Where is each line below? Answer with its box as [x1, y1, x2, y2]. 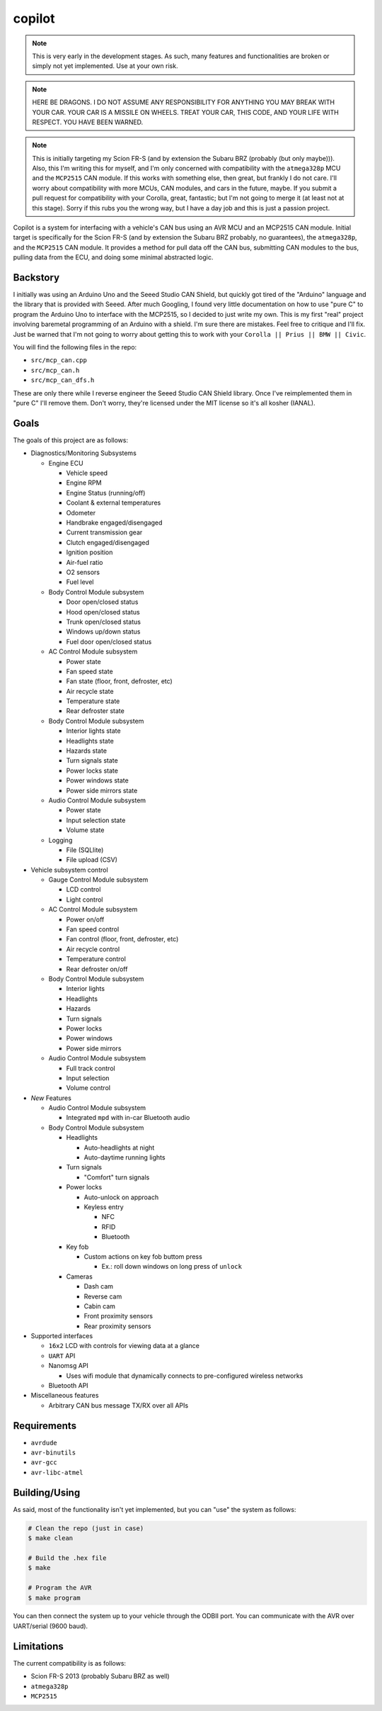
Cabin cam [83, 1301, 116, 1311]
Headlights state [66, 736, 115, 745]
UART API [48, 1351, 76, 1360]
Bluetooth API [48, 1381, 88, 1390]
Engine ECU [48, 459, 84, 467]
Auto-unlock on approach [83, 1193, 159, 1201]
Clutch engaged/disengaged [66, 538, 150, 546]
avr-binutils [30, 1449, 76, 1457]
